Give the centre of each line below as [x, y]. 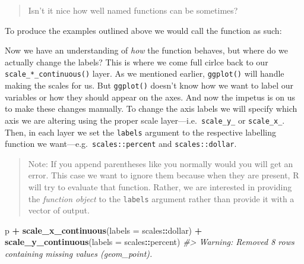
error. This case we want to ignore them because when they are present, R [164, 175]
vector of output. [59, 210]
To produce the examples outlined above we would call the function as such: [143, 30]
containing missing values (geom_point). [79, 254]
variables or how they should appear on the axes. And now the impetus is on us [150, 97]
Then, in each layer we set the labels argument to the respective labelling [140, 132]
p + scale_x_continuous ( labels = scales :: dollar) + [104, 230]
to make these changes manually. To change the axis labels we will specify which [151, 109]
